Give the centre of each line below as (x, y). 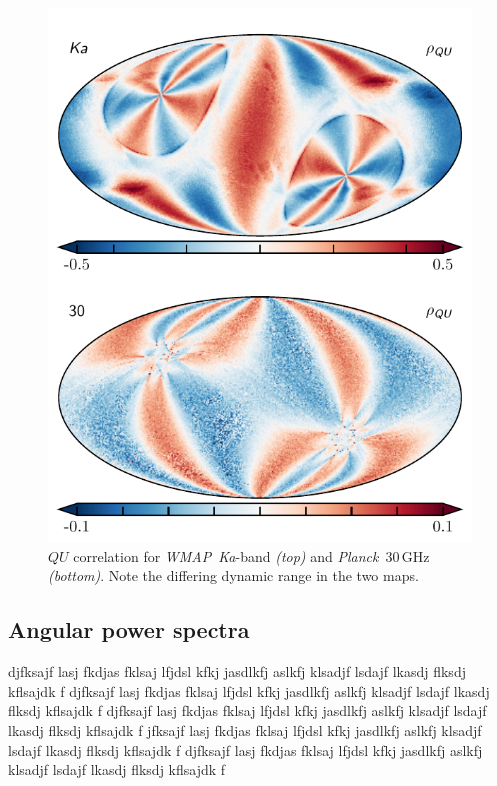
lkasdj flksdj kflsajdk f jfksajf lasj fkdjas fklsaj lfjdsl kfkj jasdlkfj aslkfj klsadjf (245, 730)
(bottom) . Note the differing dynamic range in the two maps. (233, 575)
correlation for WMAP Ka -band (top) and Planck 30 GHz (251, 555)
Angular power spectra (129, 629)
